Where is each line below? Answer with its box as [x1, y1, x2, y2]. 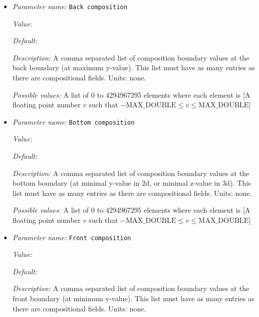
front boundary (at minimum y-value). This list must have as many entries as [12, 293, 254, 304]
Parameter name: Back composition [12, 1, 128, 11]
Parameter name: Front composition [12, 232, 131, 242]
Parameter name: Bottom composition [12, 116, 135, 127]
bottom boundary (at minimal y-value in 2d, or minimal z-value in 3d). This [12, 178, 251, 188]
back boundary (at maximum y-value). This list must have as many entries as [12, 62, 255, 73]
